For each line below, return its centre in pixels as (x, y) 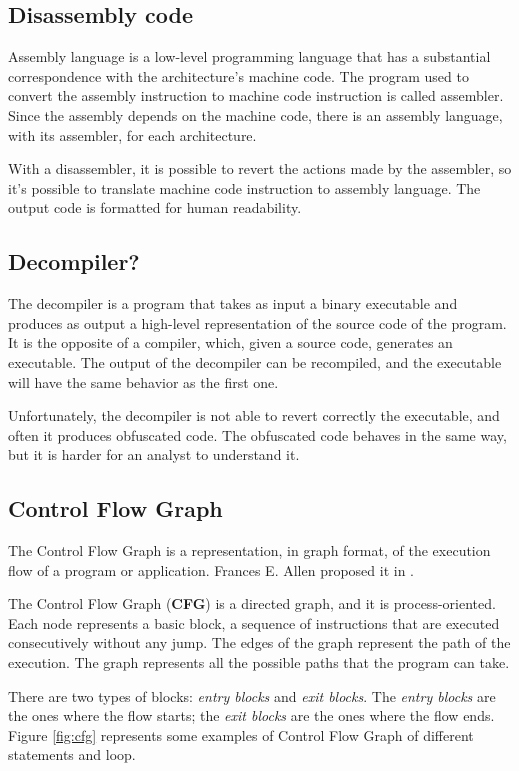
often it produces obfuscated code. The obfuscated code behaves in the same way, (257, 434)
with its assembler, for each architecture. (132, 134)
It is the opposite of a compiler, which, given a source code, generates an (230, 342)
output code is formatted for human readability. (155, 207)
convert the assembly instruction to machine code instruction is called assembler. (256, 95)
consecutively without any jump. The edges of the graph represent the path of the (259, 642)
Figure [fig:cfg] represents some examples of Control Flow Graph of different (241, 734)
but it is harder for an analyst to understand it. (154, 454)
